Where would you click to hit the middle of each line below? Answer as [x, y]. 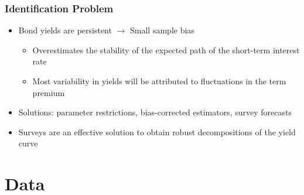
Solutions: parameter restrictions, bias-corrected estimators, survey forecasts [155, 112]
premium [49, 92]
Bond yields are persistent [65, 30]
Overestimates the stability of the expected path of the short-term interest [166, 49]
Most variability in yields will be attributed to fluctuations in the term [159, 81]
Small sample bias [162, 30]
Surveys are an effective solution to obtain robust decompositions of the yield [157, 131]
